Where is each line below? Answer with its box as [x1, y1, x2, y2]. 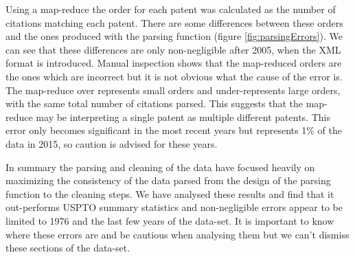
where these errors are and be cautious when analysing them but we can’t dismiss [5, 227, 350, 241]
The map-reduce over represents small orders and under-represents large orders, [5, 82, 341, 97]
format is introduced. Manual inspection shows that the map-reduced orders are [5, 56, 342, 70]
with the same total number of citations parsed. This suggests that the [5, 96, 304, 111]
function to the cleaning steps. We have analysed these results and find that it [5, 186, 334, 201]
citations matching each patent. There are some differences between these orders [5, 15, 343, 30]
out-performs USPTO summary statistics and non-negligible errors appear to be [5, 200, 343, 214]
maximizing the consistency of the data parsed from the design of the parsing [5, 173, 331, 188]
